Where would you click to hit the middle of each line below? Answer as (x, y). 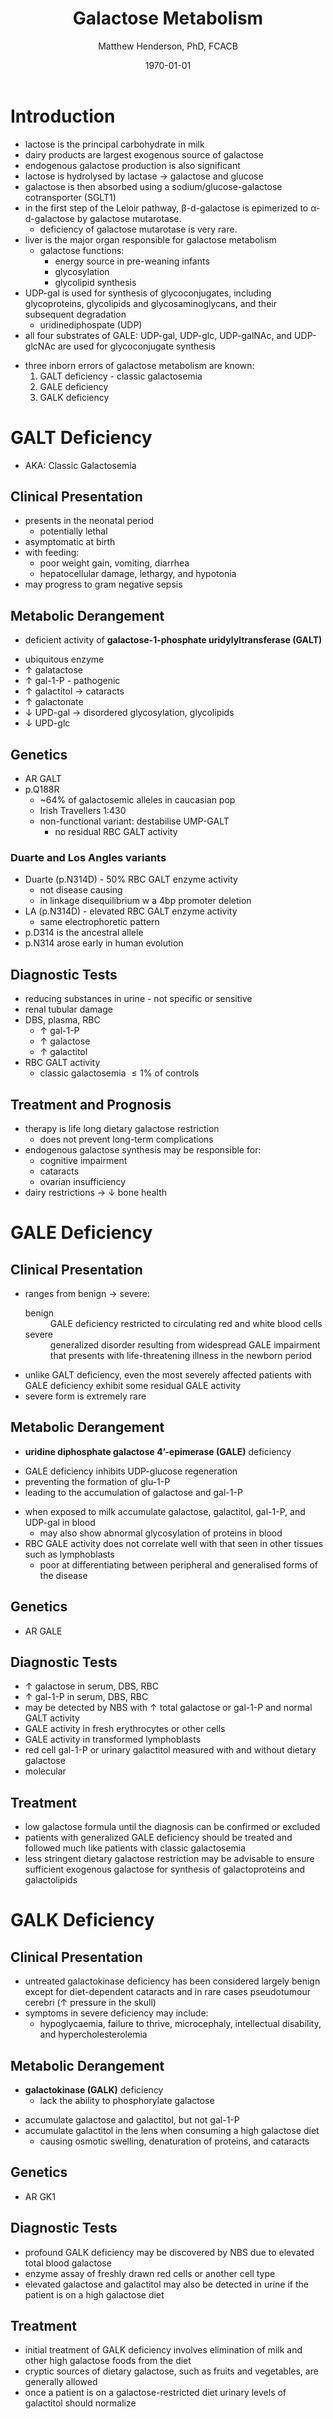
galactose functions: (82, 250)
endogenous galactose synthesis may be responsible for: (143, 1149)
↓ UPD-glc (47, 723)
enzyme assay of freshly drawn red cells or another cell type (150, 2273)
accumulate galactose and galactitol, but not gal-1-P (132, 2120)
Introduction (63, 116)
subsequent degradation (75, 314)
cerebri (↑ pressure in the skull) (90, 2003)
